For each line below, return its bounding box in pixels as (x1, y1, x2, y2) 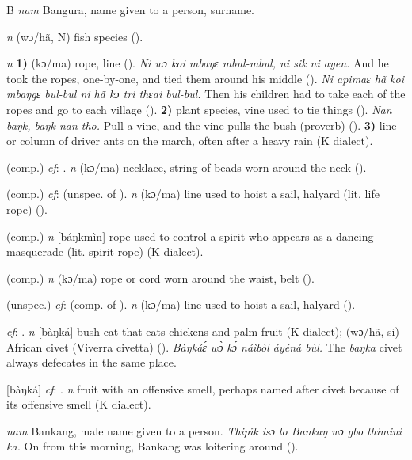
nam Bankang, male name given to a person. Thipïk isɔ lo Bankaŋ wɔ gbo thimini (6, 422, 402, 439)
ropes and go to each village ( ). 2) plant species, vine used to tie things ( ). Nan (6, 101, 392, 117)
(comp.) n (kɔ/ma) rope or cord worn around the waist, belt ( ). (6, 269, 315, 286)
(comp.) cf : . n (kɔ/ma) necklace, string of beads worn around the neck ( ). (6, 158, 367, 175)
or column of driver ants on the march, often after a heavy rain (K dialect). (6, 132, 373, 149)
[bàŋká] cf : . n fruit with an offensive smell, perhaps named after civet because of (6, 380, 399, 397)
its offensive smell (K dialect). (6, 396, 151, 412)
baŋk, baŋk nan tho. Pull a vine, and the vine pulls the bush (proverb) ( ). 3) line (6, 116, 397, 133)
